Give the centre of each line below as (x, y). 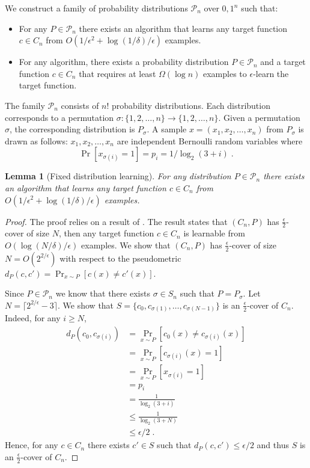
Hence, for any (32, 445)
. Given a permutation (259, 117)
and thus (273, 445)
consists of (80, 105)
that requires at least (117, 73)
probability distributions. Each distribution (191, 105)
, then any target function (106, 233)
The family (25, 105)
